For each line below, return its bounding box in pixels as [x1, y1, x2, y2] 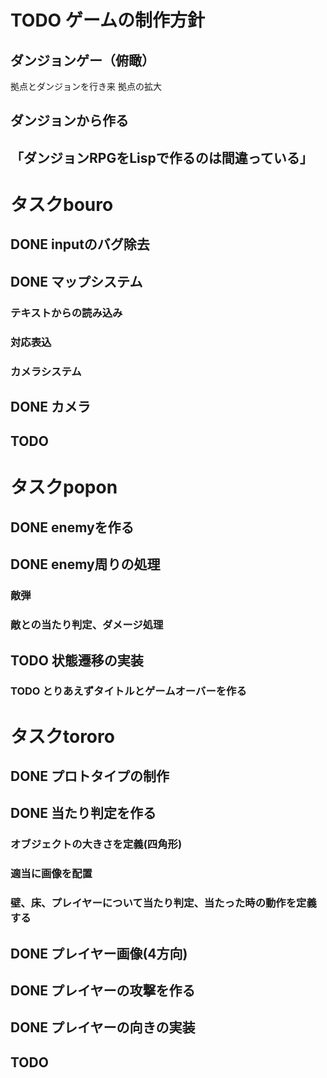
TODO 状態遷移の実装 [10, 652, 144, 669]
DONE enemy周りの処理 [10, 556, 161, 573]
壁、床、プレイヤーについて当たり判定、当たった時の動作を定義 [10, 896, 317, 910]
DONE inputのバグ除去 [10, 236, 150, 253]
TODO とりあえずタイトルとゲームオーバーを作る [10, 684, 247, 698]
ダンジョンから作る [10, 112, 129, 130]
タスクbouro [10, 193, 114, 216]
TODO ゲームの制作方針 [10, 9, 205, 32]
